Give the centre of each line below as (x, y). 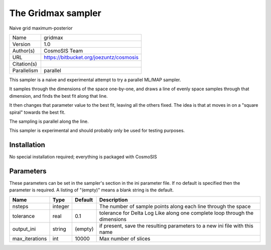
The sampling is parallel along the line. (49, 121)
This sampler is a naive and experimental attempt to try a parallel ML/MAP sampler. (95, 80)
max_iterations (30, 238)
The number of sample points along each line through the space (175, 206)
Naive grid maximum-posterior (41, 28)
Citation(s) (25, 64)
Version (21, 44)
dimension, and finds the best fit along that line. (58, 96)
